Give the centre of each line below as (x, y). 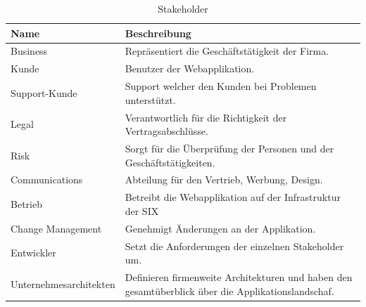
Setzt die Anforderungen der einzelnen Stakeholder (234, 246)
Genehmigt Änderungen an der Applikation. (220, 228)
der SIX (142, 210)
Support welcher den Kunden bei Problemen (221, 86)
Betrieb (26, 204)
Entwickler (33, 253)
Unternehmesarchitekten (63, 283)
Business (29, 51)
